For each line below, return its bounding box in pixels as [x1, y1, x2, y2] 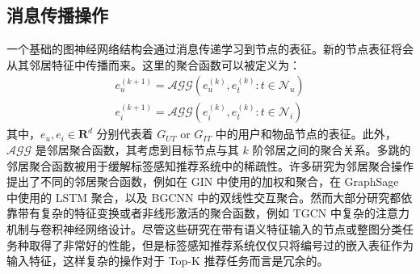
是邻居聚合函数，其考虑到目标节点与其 [35, 141, 239, 158]
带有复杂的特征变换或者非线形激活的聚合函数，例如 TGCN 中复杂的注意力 [17, 204, 410, 221]
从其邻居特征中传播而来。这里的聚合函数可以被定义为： [6, 56, 300, 73]
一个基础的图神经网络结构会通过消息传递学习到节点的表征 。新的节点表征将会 [6, 40, 414, 57]
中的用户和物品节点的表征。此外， [215, 125, 397, 142]
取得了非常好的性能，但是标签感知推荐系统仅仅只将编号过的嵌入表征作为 [28, 236, 414, 253]
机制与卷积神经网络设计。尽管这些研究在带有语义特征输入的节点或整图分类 [6, 221, 402, 238]
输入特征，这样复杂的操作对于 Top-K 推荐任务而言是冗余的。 [6, 252, 329, 269]
